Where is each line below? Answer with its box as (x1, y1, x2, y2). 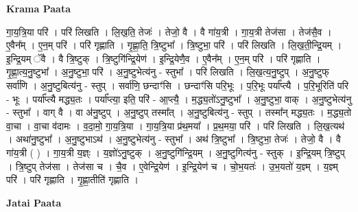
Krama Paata (6, 1, 71, 15)
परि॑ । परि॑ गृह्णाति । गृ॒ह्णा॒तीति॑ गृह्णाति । (6, 172, 139, 187)
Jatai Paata (6, 195, 62, 209)
